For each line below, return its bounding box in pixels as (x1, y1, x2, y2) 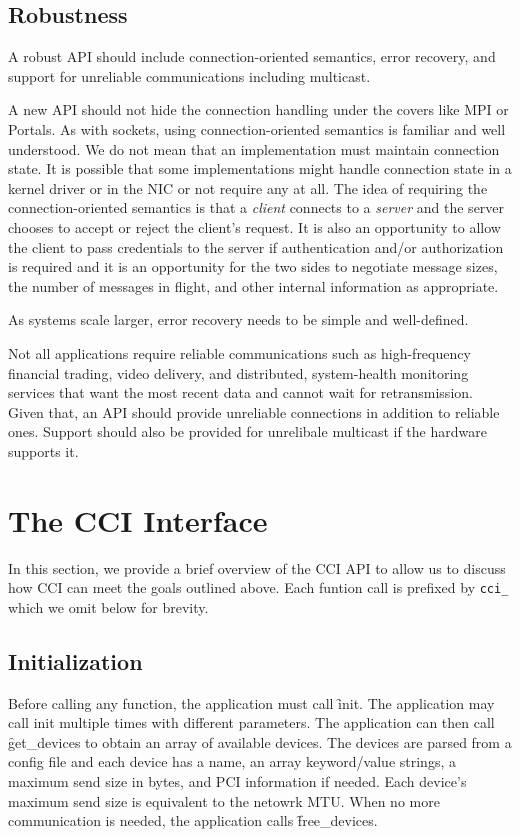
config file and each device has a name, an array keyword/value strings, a (8, 751, 456, 772)
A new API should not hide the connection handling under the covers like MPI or (8, 99, 509, 120)
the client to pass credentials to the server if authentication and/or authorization (8, 236, 504, 257)
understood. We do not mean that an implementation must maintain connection (8, 138, 500, 159)
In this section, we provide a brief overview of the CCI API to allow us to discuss (8, 557, 506, 578)
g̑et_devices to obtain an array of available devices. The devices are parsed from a (8, 731, 512, 752)
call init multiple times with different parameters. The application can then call (8, 712, 495, 733)
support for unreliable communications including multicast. (8, 65, 371, 86)
